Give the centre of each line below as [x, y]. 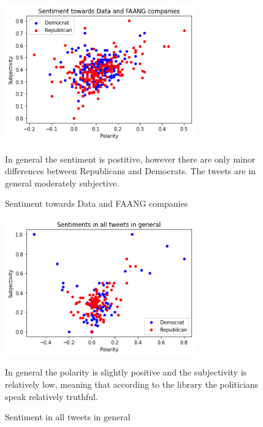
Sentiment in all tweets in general [68, 417]
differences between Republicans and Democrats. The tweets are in [131, 171]
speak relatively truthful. [51, 396]
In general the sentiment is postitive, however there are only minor [130, 159]
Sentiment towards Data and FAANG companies [97, 203]
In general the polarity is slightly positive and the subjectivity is [126, 372]
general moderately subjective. [62, 183]
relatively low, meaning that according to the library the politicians [132, 384]
